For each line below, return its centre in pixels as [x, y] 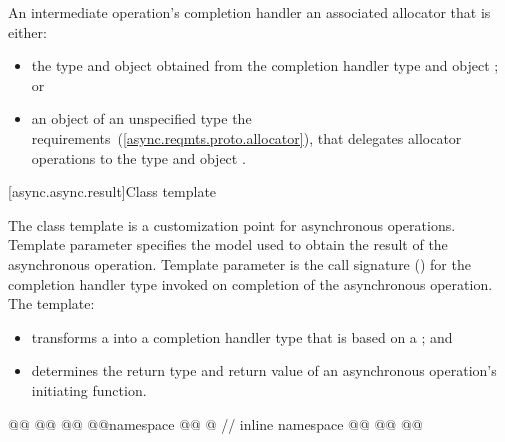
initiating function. [89, 389]
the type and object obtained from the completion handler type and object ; [265, 65]
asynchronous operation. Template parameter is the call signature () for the [239, 263]
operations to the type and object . [138, 157]
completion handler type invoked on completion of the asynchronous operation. [250, 283]
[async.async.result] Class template [112, 191]
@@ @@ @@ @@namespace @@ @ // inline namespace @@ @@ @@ [215, 423]
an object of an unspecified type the [141, 118]
